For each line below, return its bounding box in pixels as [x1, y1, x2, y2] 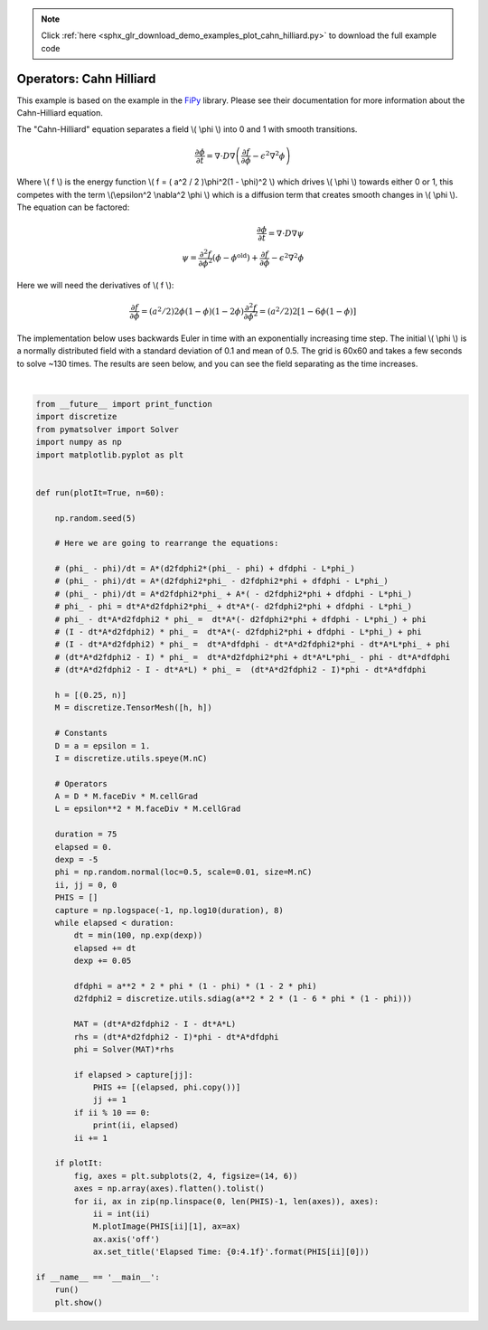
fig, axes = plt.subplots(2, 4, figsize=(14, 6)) [73, 1171, 298, 1181]
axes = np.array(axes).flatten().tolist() [73, 1184, 266, 1193]
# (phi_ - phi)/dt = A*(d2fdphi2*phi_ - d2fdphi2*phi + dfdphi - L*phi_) [54, 576, 389, 587]
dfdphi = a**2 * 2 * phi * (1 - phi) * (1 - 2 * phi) [73, 981, 317, 991]
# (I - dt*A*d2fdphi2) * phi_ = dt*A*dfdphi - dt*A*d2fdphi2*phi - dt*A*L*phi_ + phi [54, 639, 451, 650]
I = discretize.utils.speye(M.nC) [54, 753, 208, 763]
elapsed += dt [73, 943, 136, 953]
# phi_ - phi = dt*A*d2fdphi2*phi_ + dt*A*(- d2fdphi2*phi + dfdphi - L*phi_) [54, 601, 413, 612]
